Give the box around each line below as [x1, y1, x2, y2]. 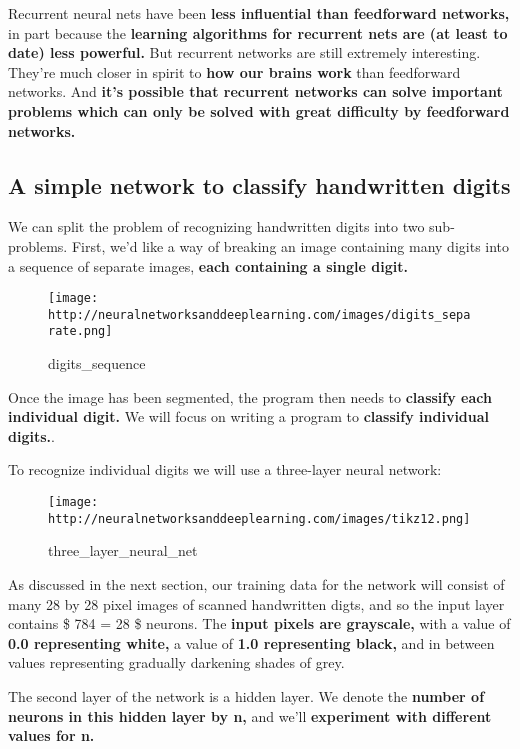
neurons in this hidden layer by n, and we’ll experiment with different [8, 705, 492, 726]
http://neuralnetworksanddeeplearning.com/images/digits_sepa [48, 307, 471, 322]
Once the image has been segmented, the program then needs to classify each [8, 386, 492, 407]
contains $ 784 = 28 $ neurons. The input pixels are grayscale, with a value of [8, 613, 511, 634]
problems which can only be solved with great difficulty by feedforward [8, 100, 510, 121]
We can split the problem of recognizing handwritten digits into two [8, 216, 425, 237]
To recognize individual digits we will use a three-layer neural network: [8, 459, 442, 480]
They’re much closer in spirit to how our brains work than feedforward [8, 61, 461, 82]
